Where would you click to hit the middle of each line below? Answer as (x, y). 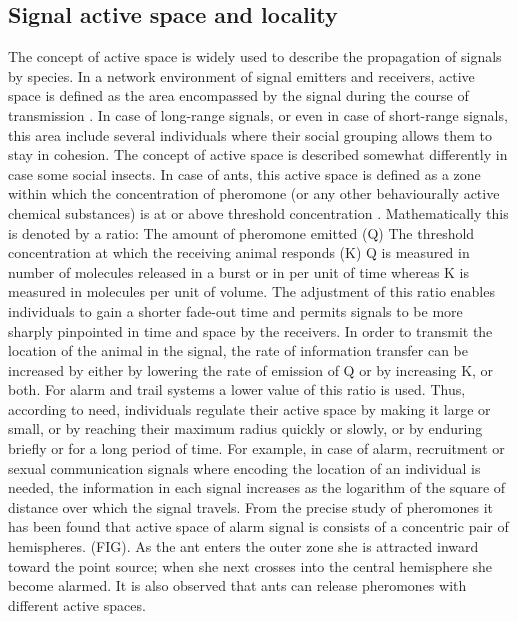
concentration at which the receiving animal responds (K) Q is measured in (239, 252)
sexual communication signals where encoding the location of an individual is (244, 467)
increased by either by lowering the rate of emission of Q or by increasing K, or (251, 369)
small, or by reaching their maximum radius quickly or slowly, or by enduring (245, 428)
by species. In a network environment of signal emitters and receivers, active (241, 75)
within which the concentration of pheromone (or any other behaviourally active (254, 193)
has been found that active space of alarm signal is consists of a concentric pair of (258, 526)
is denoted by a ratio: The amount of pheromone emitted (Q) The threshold (241, 232)
